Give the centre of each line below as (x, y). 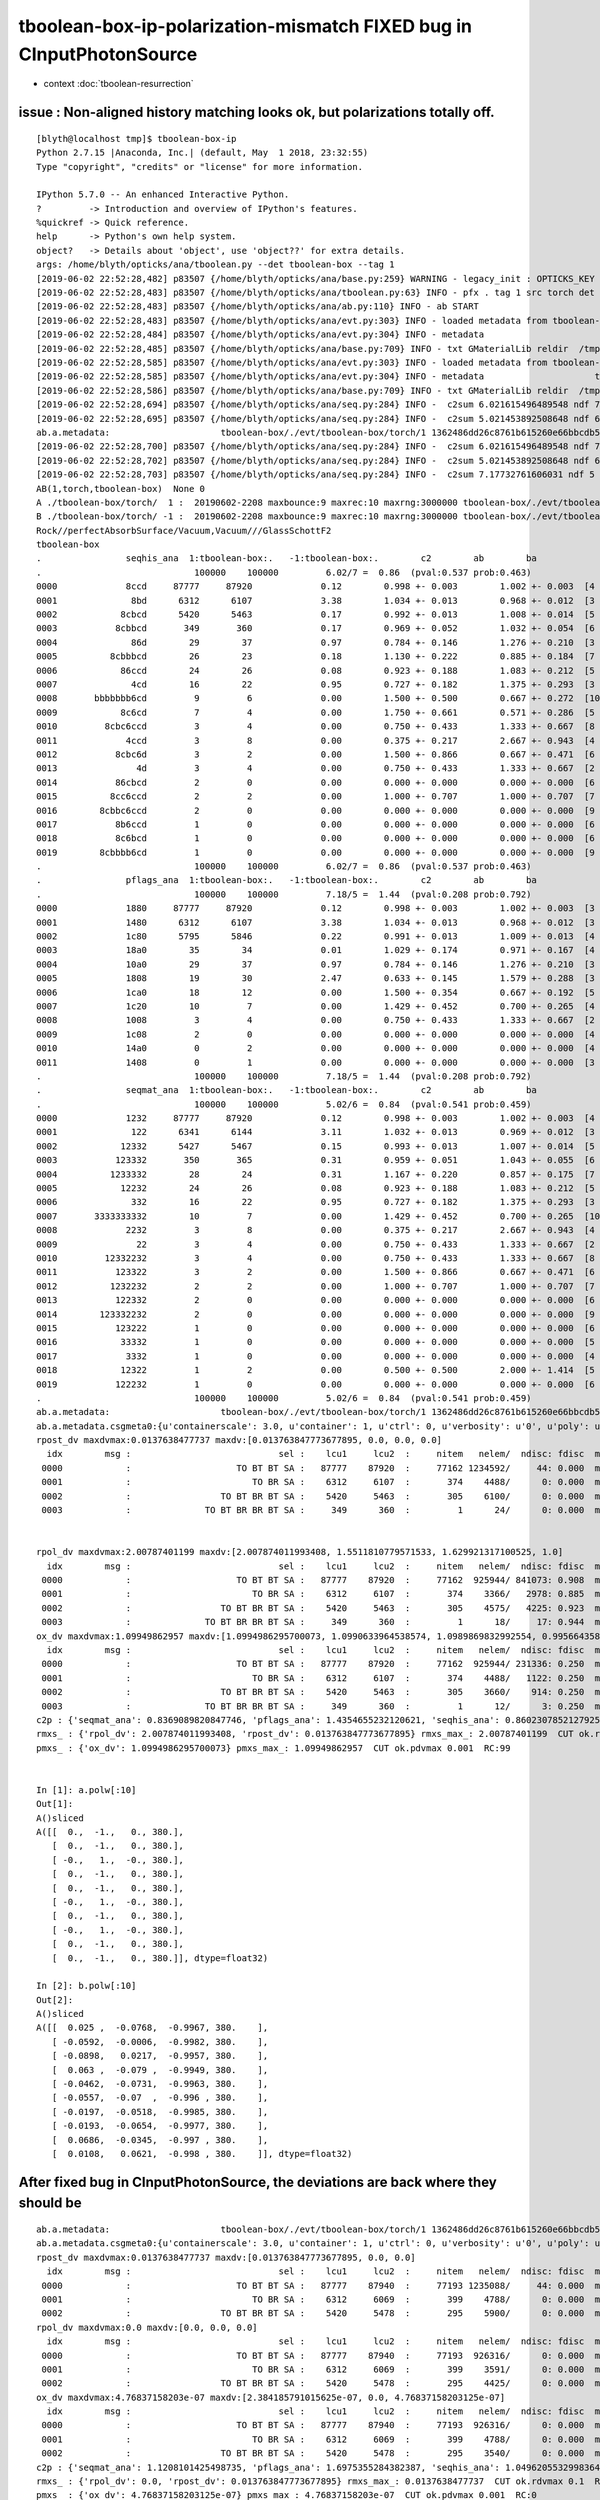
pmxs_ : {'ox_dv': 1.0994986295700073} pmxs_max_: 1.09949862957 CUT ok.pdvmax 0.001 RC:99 (273, 1748)
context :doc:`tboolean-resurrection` (118, 84)
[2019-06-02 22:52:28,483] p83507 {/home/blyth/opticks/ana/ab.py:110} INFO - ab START (258, 306)
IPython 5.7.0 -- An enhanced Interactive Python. (163, 194)
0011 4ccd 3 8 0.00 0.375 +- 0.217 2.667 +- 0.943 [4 (315, 740)
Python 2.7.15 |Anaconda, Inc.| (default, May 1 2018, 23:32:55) (202, 153)
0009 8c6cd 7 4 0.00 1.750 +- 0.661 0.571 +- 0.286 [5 (315, 712)
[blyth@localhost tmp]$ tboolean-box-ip (136, 138)
